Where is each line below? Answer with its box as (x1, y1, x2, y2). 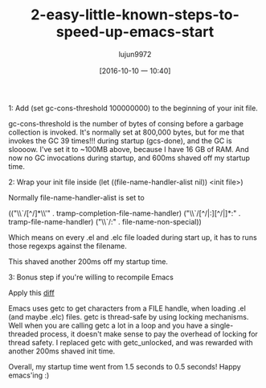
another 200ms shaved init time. (8, 346, 116, 356)
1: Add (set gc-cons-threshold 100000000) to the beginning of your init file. (8, 103, 259, 113)
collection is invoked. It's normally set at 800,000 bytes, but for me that (8, 127, 245, 137)
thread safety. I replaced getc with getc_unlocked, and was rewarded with (8, 337, 253, 347)
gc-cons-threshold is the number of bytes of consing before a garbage (8, 118, 243, 128)
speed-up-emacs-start (55, 23, 215, 41)
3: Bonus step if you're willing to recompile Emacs (8, 272, 174, 282)
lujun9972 (118, 49, 152, 59)
